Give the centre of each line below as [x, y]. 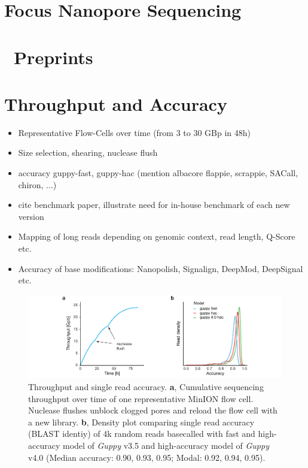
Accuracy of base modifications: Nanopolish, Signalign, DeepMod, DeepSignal [161, 268]
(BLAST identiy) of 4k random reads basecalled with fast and [142, 434]
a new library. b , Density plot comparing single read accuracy [141, 422]
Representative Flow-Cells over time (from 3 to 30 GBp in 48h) [135, 132]
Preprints [54, 57]
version [31, 216]
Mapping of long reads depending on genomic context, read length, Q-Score [157, 236]
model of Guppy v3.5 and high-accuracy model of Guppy [166, 445]
